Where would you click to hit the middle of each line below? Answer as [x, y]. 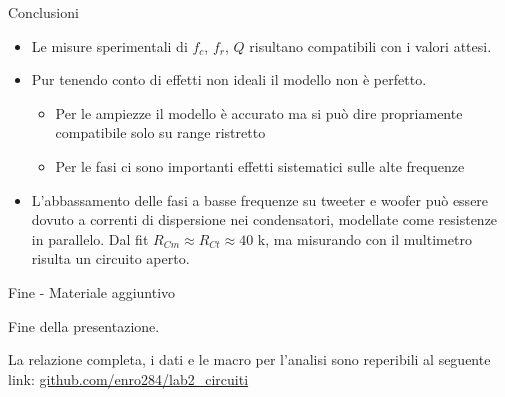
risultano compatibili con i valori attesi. [370, 45]
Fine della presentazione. [84, 325]
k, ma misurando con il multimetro [364, 238]
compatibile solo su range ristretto [160, 132]
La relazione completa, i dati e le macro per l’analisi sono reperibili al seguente [249, 359]
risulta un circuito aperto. [110, 258]
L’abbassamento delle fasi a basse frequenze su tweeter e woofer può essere [260, 199]
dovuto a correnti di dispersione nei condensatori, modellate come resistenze [264, 219]
